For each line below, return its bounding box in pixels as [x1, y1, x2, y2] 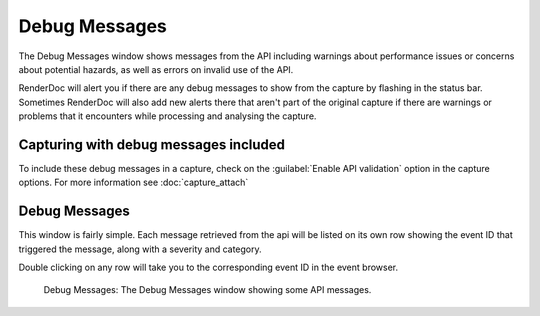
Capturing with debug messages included [18, 136, 285, 153]
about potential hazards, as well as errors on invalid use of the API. [18, 63, 294, 75]
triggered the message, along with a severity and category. [18, 243, 262, 255]
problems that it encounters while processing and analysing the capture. [18, 110, 317, 122]
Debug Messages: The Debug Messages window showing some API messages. [43, 284, 372, 296]
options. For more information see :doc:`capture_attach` [18, 176, 249, 189]
